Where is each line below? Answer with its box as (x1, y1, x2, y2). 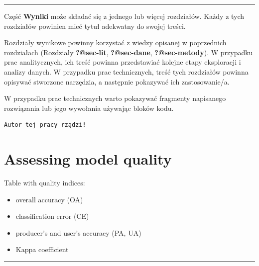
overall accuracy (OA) (15, 194, 83, 204)
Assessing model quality (4, 149, 172, 169)
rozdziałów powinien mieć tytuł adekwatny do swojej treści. (4, 20, 186, 31)
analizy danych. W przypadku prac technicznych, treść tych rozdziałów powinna (4, 66, 249, 77)
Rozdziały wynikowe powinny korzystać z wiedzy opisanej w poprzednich (4, 37, 227, 48)
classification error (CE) (15, 211, 89, 221)
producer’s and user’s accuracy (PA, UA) (15, 227, 141, 238)
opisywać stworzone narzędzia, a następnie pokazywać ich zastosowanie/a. (4, 76, 230, 87)
